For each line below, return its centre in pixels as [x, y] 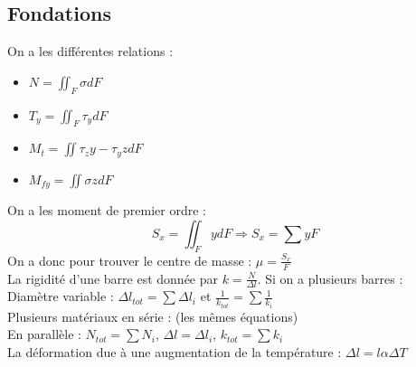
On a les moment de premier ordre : [107, 210]
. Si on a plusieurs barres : [330, 278]
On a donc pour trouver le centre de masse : [130, 260]
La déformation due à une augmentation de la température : [175, 352]
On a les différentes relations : [90, 51]
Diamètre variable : [61, 296]
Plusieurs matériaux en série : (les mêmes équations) [153, 316]
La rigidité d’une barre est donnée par [113, 278]
